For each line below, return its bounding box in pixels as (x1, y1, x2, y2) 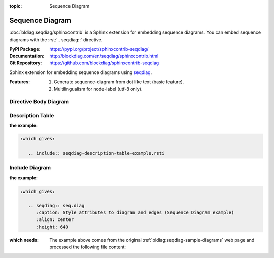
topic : (9, 3, 22, 9)
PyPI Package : (9, 46, 41, 52)
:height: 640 (36, 224, 68, 230)
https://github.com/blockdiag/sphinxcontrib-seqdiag (49, 60, 159, 66)
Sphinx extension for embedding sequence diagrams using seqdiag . (9, 69, 152, 76)
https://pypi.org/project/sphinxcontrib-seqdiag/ (49, 46, 149, 52)
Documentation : (9, 53, 45, 59)
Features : (9, 79, 30, 85)
